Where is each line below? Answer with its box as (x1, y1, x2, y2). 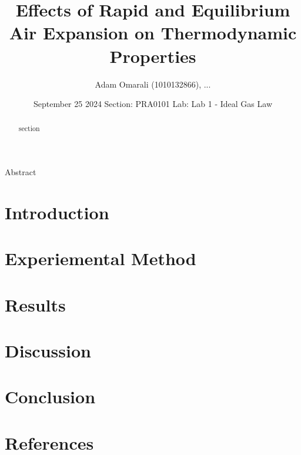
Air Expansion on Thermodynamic (9, 21, 297, 45)
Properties (109, 44, 196, 68)
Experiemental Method (5, 246, 196, 270)
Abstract (5, 166, 36, 178)
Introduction (5, 200, 109, 224)
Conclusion (5, 384, 96, 409)
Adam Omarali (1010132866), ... (95, 78, 211, 90)
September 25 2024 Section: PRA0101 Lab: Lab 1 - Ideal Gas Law (34, 98, 272, 110)
